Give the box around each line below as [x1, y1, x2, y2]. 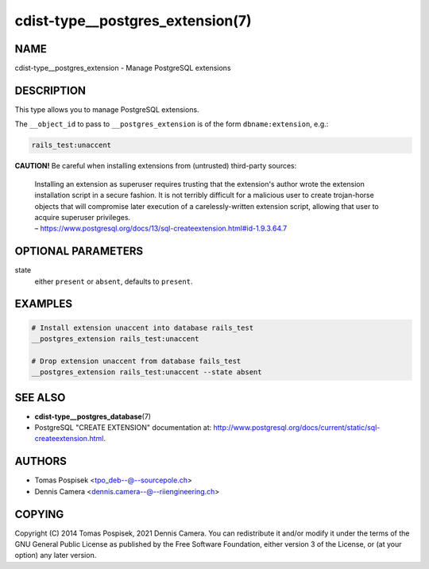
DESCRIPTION [14, 83, 87, 97]
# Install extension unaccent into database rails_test [31, 323, 254, 332]
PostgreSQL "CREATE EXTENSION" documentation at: [34, 423, 212, 432]
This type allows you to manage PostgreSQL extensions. [14, 104, 199, 114]
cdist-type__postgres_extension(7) [14, 12, 252, 29]
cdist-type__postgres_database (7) [34, 412, 151, 421]
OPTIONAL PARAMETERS [14, 245, 144, 258]
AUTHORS [14, 455, 68, 468]
